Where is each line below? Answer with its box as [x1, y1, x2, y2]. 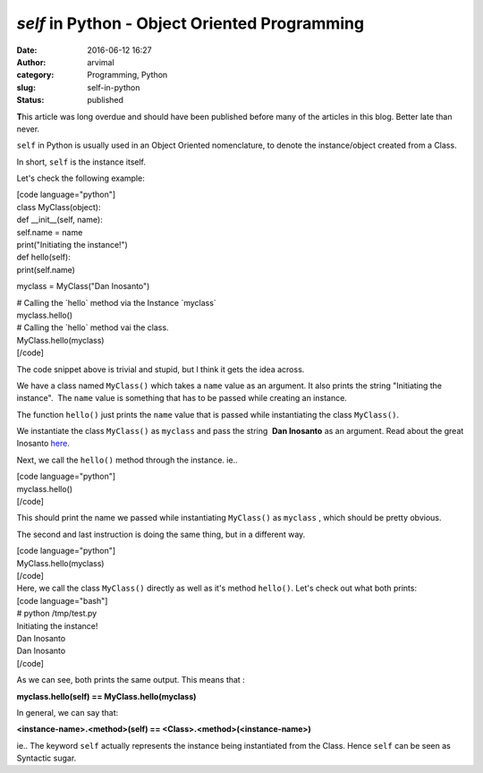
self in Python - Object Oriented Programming [16, 13, 365, 33]
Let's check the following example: [16, 173, 145, 183]
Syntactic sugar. [16, 752, 77, 764]
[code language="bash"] [16, 595, 108, 606]
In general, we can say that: [16, 707, 119, 718]
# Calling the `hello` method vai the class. [16, 322, 169, 333]
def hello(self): [16, 251, 71, 263]
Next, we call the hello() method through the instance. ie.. [16, 454, 238, 465]
